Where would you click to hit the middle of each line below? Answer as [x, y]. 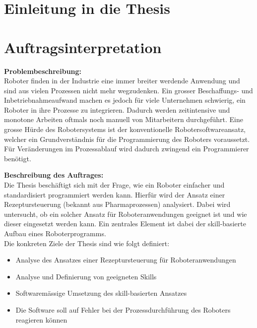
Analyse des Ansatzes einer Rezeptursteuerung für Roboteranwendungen [126, 260]
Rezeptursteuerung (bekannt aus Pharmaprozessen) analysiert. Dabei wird [117, 204]
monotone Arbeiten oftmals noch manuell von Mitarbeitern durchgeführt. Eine [124, 119]
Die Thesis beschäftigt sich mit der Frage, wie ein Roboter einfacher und [114, 185]
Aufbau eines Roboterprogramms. [55, 233]
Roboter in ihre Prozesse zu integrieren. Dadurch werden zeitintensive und [117, 109]
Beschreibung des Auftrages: [54, 175]
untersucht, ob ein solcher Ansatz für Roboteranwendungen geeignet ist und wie [126, 214]
